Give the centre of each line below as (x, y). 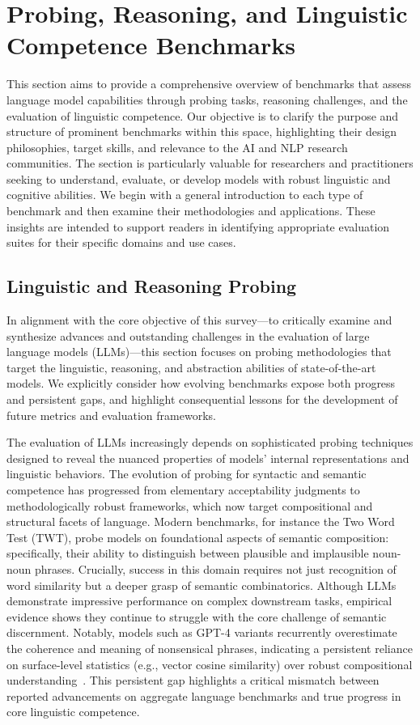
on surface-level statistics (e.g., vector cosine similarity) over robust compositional (210, 664)
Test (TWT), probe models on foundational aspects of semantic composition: (198, 537)
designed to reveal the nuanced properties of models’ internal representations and (208, 458)
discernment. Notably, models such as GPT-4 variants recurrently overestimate (202, 632)
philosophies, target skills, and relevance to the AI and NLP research (177, 147)
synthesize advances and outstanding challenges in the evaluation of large (188, 335)
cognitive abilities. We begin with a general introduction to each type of (185, 195)
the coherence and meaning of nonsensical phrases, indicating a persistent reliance (210, 648)
